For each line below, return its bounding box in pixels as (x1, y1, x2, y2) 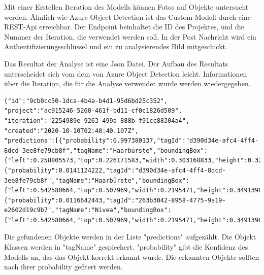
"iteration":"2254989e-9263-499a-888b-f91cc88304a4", (4, 117, 190, 124)
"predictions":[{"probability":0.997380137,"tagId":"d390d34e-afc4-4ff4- (4, 137, 259, 145)
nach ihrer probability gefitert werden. (4, 261, 123, 272)
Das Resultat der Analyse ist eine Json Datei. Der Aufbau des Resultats (4, 58, 228, 68)
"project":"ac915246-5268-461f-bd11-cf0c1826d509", (4, 107, 182, 115)
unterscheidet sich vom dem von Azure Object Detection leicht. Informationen (4, 68, 247, 79)
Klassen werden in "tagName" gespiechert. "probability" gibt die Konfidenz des (4, 242, 248, 252)
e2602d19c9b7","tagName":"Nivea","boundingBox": (4, 207, 172, 214)
